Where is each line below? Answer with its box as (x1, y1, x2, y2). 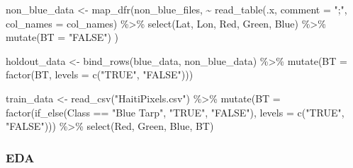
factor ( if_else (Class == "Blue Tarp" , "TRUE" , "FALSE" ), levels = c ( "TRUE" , (6, 104, 344, 119)
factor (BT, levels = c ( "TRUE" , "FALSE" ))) (6, 67, 194, 82)
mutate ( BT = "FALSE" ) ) (6, 30, 119, 44)
